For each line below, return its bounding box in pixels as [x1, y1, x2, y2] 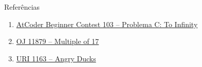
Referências [4, 2, 40, 12]
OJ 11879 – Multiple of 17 [16, 36, 99, 47]
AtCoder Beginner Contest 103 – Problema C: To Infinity [16, 18, 198, 29]
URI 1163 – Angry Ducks [16, 53, 96, 63]
